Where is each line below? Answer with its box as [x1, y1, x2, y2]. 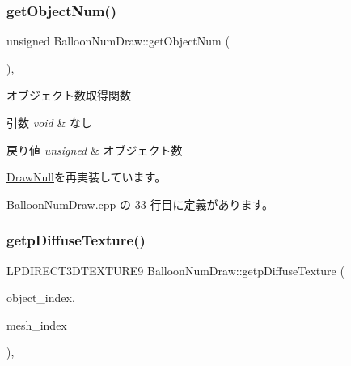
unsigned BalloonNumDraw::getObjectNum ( [6, 32, 230, 49]
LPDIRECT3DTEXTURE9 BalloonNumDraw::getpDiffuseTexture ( [6, 262, 345, 279]
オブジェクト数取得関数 [6, 87, 131, 104]
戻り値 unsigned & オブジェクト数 [6, 141, 183, 158]
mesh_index [6, 316, 67, 333]
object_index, [6, 289, 75, 306]
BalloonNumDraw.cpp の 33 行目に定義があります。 [6, 195, 273, 212]
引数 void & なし [6, 114, 92, 130]
